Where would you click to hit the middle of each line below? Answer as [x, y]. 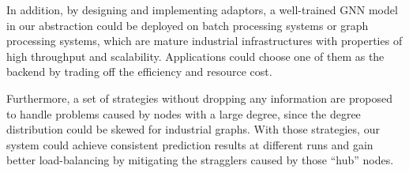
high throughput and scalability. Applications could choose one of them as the [195, 56]
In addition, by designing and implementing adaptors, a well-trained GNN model [202, 9]
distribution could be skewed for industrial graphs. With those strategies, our [193, 129]
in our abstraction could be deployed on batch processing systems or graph [188, 25]
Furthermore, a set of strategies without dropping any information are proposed [199, 98]
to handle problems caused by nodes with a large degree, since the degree [184, 113]
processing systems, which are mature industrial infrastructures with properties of [204, 41]
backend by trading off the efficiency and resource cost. [139, 71]
